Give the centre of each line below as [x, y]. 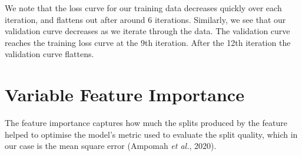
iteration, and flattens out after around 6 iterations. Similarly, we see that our [145, 19]
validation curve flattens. [49, 54]
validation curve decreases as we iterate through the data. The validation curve [147, 31]
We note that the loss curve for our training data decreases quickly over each [143, 8]
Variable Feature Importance [125, 94]
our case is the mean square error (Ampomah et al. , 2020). [111, 146]
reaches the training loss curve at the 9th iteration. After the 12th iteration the [148, 42]
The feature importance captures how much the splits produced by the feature [146, 123]
